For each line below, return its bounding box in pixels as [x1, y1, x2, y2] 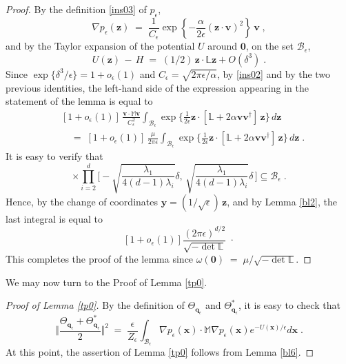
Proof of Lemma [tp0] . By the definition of [6, 298, 185, 312]
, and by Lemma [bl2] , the [227, 194, 337, 208]
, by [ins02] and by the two [216, 66, 331, 81]
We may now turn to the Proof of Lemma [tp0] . [6, 274, 207, 289]
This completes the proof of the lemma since [6, 252, 194, 266]
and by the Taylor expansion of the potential [6, 39, 195, 53]
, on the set [245, 39, 294, 53]
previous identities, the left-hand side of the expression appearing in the [6, 80, 309, 94]
